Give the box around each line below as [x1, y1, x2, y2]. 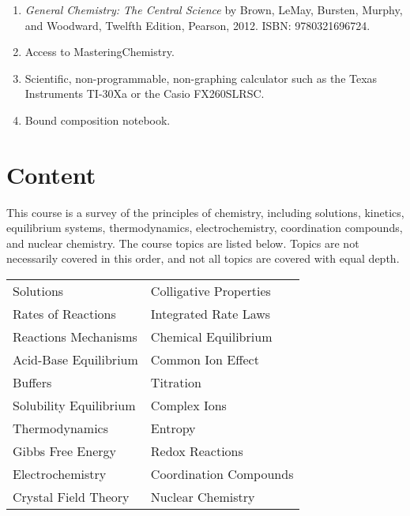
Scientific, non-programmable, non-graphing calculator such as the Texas [24, 69, 378, 86]
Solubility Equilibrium [13, 396, 136, 415]
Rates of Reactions [13, 305, 116, 323]
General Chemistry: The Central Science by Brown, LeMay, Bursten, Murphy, [24, 2, 403, 17]
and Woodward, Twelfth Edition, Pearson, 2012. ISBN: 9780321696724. [24, 17, 371, 33]
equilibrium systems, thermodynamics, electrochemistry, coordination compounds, [6, 219, 403, 236]
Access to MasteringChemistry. [24, 43, 175, 60]
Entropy [150, 419, 196, 438]
